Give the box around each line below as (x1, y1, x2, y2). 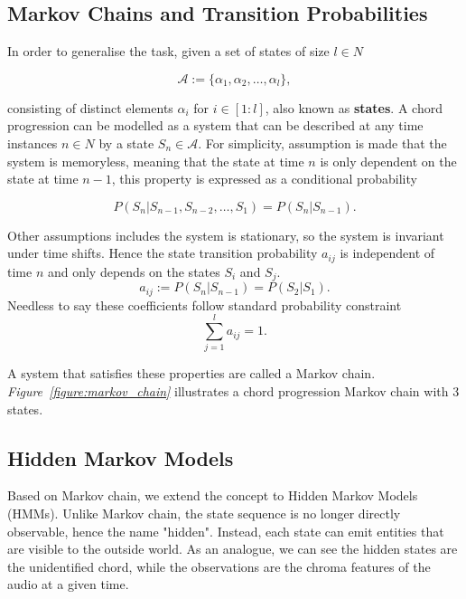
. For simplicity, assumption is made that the (198, 133, 447, 152)
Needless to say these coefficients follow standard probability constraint (7, 295, 402, 314)
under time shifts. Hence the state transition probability (7, 243, 318, 262)
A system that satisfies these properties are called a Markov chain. (7, 364, 376, 383)
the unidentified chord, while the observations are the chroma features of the (7, 556, 431, 575)
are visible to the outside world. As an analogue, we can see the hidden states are (7, 539, 458, 558)
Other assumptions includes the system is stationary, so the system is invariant (7, 225, 444, 244)
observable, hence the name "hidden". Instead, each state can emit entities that (7, 521, 444, 540)
